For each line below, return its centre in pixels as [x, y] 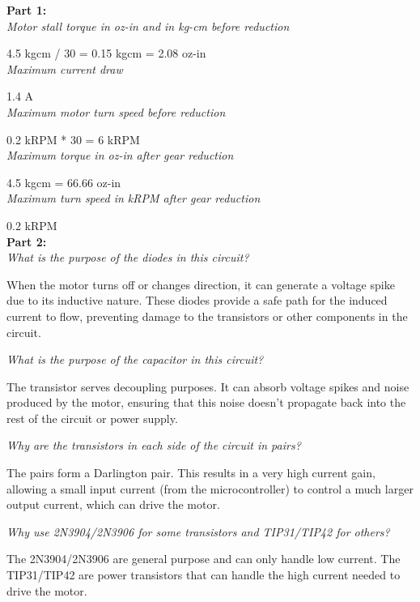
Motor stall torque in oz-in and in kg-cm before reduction [148, 26]
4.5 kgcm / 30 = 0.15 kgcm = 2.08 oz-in [106, 53]
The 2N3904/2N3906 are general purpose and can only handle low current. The [204, 559]
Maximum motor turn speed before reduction [116, 111]
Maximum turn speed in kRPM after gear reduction [134, 198]
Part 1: [27, 10]
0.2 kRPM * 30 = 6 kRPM [73, 139]
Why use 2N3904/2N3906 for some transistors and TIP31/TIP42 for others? [198, 531]
